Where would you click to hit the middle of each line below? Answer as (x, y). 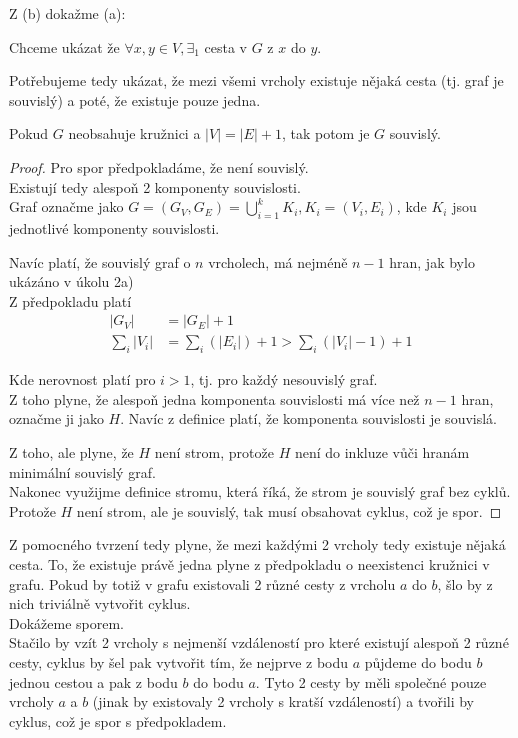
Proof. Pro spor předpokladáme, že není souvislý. (159, 166)
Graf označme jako (66, 206)
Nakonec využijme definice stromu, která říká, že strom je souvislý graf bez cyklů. (260, 491)
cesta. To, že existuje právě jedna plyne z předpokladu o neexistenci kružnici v (249, 563)
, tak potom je (325, 133)
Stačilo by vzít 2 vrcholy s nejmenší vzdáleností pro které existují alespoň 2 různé (259, 642)
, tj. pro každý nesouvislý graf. (284, 379)
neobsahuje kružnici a (134, 133)
